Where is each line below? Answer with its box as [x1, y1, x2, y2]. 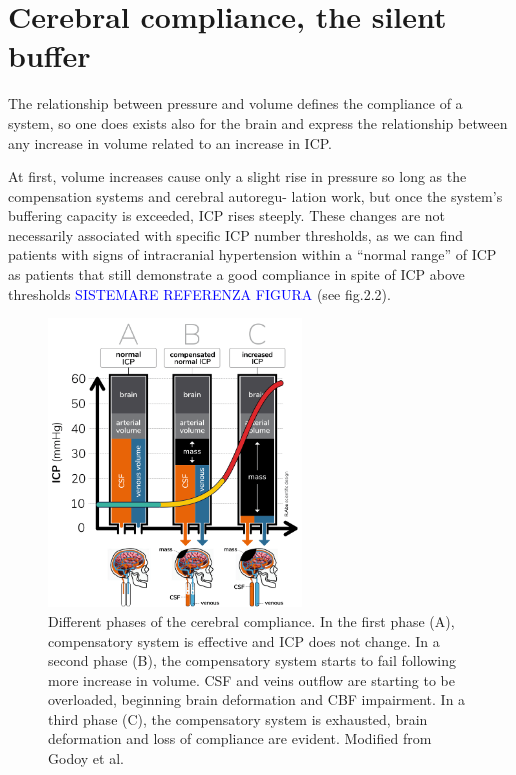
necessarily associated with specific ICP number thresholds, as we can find [8, 224, 464, 245]
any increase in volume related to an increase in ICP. [8, 132, 333, 153]
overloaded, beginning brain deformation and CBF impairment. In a [48, 689, 466, 710]
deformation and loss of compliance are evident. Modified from [48, 728, 432, 749]
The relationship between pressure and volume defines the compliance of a [8, 93, 463, 114]
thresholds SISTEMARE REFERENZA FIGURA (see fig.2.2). [8, 283, 391, 304]
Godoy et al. [48, 748, 124, 769]
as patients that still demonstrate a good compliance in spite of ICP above [8, 264, 465, 285]
